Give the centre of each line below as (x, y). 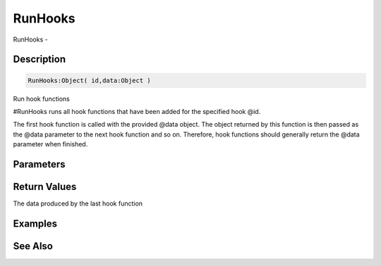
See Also (33, 246)
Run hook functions (41, 99)
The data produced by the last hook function (78, 203)
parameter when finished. (50, 144)
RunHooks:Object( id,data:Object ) (89, 80)
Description (40, 59)
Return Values (45, 186)
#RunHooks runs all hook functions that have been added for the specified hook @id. (137, 111)
